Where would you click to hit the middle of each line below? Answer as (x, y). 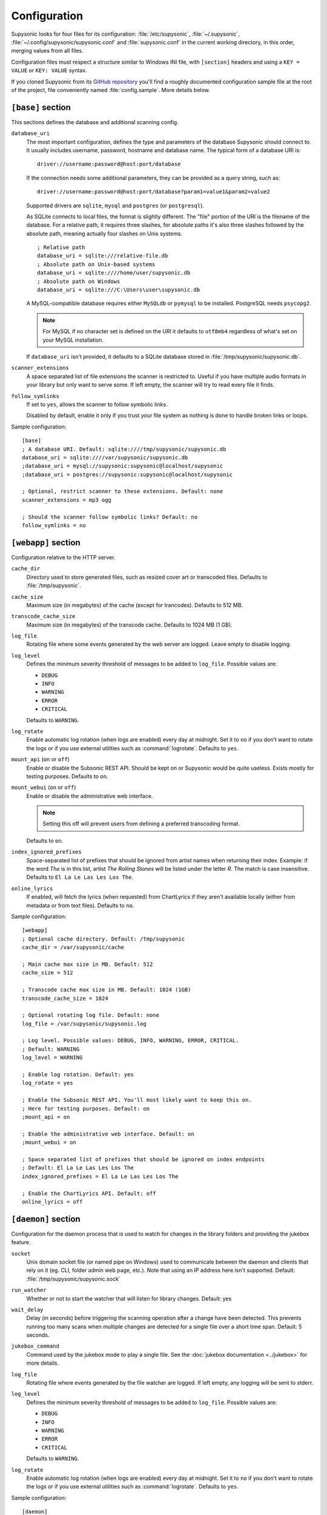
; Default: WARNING (51, 1049)
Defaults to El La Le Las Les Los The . (80, 877)
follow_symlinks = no (54, 525)
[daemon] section (46, 1219)
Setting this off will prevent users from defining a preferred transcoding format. (141, 824)
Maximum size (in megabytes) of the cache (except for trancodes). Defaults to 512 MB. (135, 605)
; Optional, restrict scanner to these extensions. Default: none (123, 491)
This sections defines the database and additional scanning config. (95, 122)
